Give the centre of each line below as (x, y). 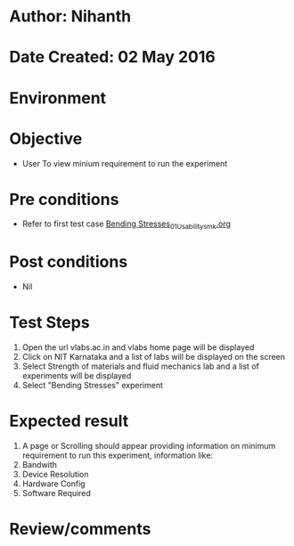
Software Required (57, 493)
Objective (46, 139)
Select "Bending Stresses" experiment (92, 386)
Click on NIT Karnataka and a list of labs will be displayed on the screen (154, 357)
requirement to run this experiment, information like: (118, 455)
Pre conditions (64, 199)
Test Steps (50, 323)
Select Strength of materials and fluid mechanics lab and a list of (141, 366)
